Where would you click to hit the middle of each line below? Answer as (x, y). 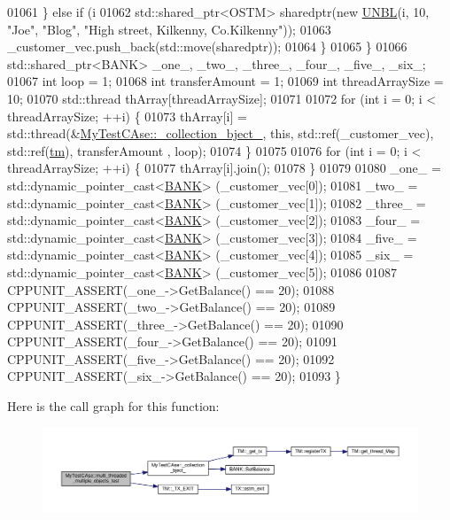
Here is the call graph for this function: (113, 406)
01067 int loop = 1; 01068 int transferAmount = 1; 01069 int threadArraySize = (225, 81)
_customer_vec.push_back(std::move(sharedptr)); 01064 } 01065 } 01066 (207, 47)
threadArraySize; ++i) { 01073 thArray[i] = (127, 116)
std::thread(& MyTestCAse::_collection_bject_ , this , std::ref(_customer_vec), (221, 133)
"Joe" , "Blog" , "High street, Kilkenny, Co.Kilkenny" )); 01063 (169, 29)
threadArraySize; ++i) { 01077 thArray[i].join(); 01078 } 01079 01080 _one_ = (224, 168)
